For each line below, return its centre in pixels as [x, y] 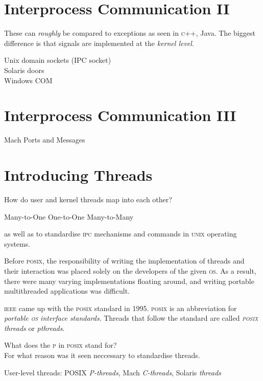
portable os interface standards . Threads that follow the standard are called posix [131, 318]
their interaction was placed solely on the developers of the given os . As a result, [130, 270]
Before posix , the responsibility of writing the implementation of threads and [124, 261]
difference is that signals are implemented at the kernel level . [99, 43]
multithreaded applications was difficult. [67, 291]
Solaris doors [24, 70]
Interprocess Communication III [120, 115]
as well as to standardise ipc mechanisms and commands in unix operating [121, 234]
